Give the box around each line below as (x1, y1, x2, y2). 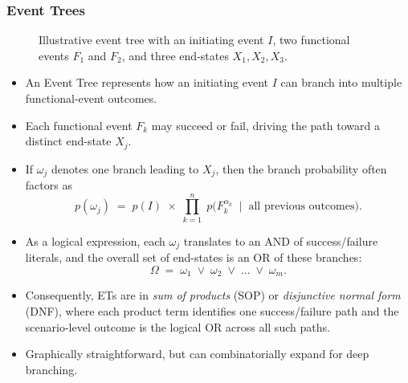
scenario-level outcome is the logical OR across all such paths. (25, 318, 330, 335)
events (39, 47, 69, 63)
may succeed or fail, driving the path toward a (151, 116, 380, 133)
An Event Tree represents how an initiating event (25, 74, 269, 91)
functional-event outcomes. (25, 90, 157, 106)
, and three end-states (121, 47, 229, 63)
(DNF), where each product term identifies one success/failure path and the (25, 302, 399, 319)
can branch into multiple (280, 74, 402, 91)
